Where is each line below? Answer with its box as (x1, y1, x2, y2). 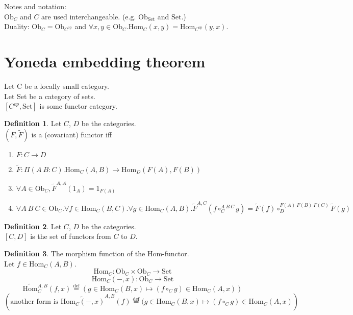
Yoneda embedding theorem (4, 51, 206, 71)
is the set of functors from (30, 231, 111, 241)
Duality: (4, 21, 30, 32)
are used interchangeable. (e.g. (41, 11, 136, 21)
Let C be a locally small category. (4, 80, 110, 91)
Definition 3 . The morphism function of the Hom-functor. (4, 248, 189, 259)
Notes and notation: (4, 1, 66, 11)
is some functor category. (39, 101, 117, 111)
